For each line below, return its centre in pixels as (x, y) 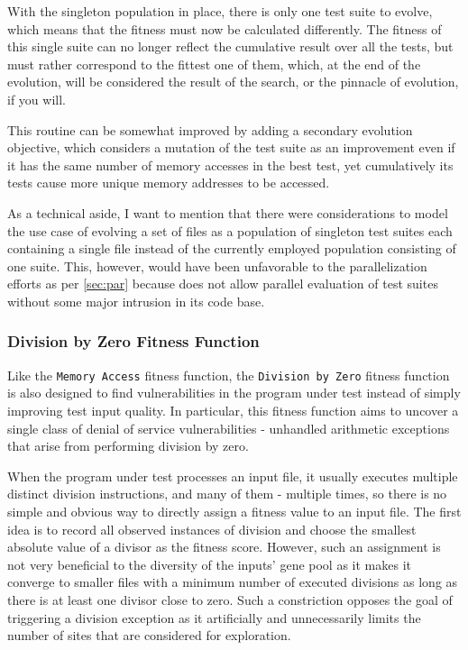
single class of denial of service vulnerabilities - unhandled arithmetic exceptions (229, 428)
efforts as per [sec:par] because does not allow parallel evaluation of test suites (223, 284)
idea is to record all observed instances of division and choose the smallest (212, 529)
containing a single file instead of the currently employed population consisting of (232, 248)
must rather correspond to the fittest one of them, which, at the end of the (214, 64)
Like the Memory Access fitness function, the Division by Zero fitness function (229, 375)
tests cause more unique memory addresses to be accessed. (169, 183)
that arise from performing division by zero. (128, 446)
